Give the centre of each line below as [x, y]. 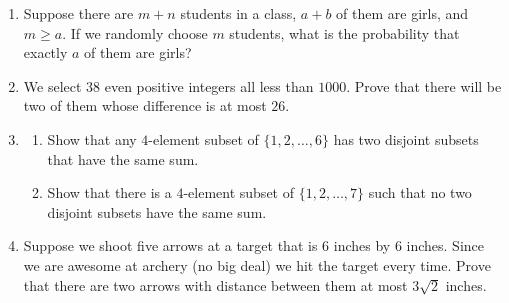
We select [52, 85]
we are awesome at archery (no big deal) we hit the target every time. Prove [257, 264]
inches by [362, 245]
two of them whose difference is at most [145, 105]
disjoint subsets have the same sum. [157, 211]
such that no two [420, 192]
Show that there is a [109, 192]
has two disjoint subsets [406, 138]
